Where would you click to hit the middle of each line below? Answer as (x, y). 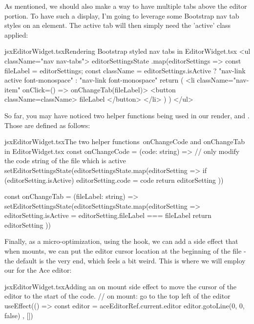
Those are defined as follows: (47, 125)
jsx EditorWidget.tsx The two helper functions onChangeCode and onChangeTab (125, 141)
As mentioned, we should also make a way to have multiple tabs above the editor (126, 6)
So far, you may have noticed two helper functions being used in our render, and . (127, 115)
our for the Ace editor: (38, 270)
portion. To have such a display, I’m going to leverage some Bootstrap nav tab (122, 15)
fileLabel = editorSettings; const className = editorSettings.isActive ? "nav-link (125, 70)
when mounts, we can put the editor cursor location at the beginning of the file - (125, 251)
